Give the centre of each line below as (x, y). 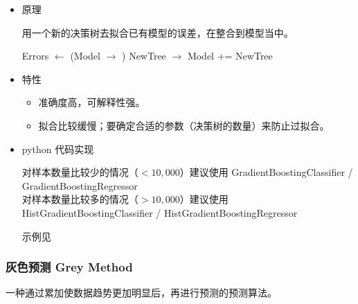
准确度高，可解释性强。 (92, 102)
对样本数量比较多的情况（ (80, 199)
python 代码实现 (58, 149)
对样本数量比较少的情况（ (80, 172)
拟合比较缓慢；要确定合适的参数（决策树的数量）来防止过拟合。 (184, 125)
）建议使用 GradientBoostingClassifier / (266, 172)
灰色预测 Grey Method (69, 267)
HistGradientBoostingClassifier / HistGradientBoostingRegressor (160, 212)
